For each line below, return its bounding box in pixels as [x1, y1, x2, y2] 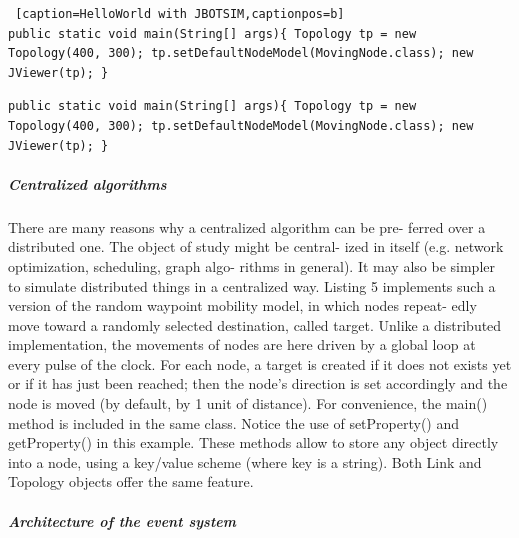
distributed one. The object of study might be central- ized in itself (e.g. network [8, 236, 504, 257]
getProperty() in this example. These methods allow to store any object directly [8, 432, 499, 453]
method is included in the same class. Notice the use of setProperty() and [8, 412, 460, 433]
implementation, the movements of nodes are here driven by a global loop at [8, 334, 476, 355]
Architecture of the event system [8, 510, 236, 531]
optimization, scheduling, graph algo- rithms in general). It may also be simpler [8, 255, 495, 276]
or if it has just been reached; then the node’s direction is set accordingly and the [8, 373, 508, 394]
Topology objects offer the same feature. [8, 471, 254, 492]
